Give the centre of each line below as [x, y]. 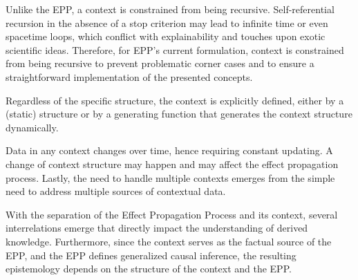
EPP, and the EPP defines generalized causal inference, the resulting [151, 255]
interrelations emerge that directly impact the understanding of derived [157, 228]
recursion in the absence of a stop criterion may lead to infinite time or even [167, 22]
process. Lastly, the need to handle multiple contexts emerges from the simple [170, 177]
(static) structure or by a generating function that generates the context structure [179, 114]
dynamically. [32, 127]
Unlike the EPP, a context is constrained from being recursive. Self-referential [170, 9]
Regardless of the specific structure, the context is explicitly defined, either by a [175, 100]
